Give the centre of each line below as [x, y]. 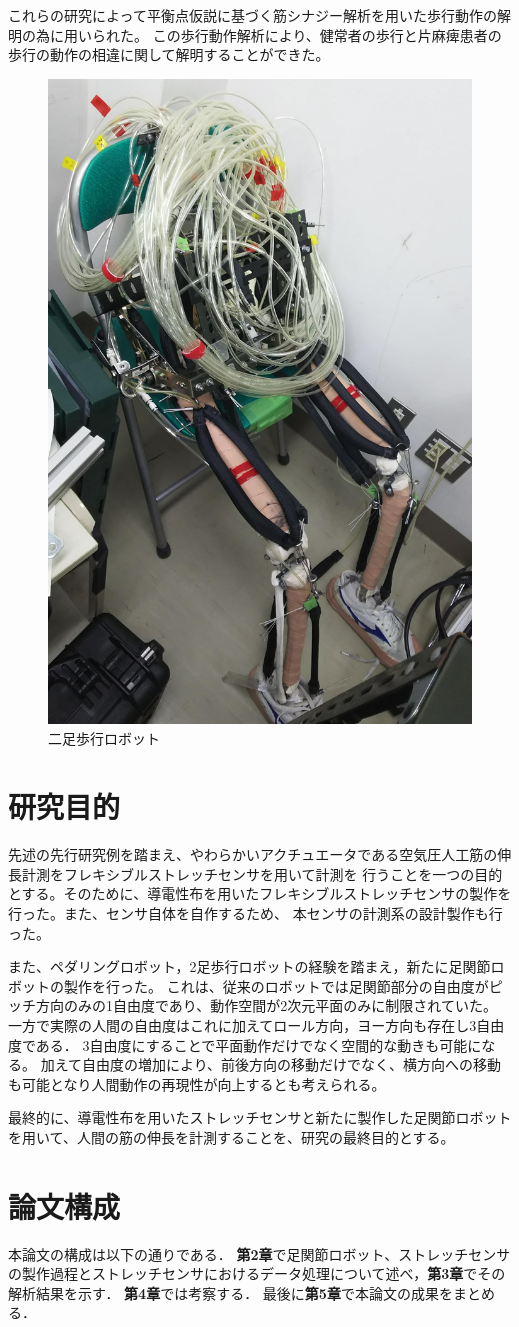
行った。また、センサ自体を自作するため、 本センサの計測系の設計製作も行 [255, 913]
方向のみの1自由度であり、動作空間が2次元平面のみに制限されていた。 [266, 1005]
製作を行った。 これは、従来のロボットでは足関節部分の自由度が [276, 985]
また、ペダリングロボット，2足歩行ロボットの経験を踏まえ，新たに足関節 [249, 966]
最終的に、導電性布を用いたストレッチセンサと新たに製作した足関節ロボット [260, 1117]
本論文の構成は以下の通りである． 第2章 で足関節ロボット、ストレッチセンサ [259, 1253]
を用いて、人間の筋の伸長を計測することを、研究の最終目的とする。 [231, 1136]
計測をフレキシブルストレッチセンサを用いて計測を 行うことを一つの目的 [262, 873]
